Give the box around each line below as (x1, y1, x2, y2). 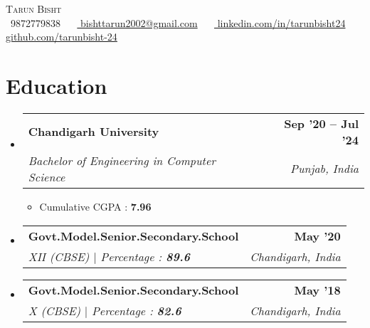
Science (28, 168, 65, 185)
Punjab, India (290, 160, 359, 177)
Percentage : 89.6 (100, 248, 191, 265)
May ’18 (294, 281, 341, 298)
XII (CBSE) (28, 248, 90, 265)
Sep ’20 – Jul (284, 115, 359, 132)
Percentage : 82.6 (91, 302, 181, 319)
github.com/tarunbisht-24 (6, 29, 117, 44)
